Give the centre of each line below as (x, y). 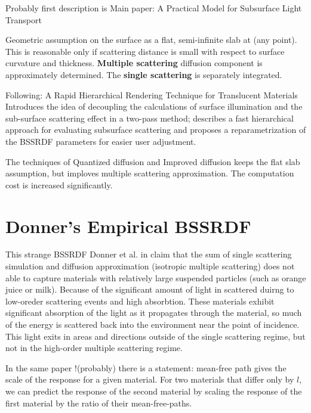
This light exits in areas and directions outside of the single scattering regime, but (155, 336)
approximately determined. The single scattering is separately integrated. (144, 74)
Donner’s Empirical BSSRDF (128, 226)
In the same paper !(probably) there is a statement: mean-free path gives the (146, 367)
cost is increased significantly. (59, 184)
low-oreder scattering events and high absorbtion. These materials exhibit (140, 301)
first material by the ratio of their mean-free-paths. (99, 403)
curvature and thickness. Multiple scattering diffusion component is (134, 63)
